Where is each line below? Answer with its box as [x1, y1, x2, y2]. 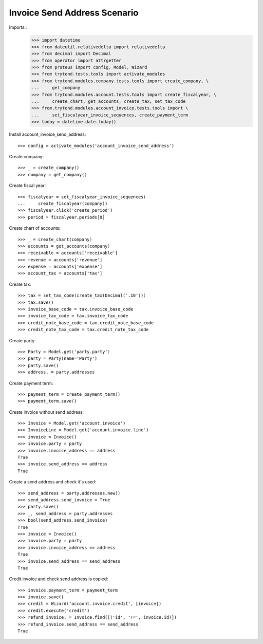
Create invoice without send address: [9, 409, 84, 415]
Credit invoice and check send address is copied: [9, 576, 108, 582]
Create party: [9, 337, 36, 343]
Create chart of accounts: [9, 225, 61, 231]
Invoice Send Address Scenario [9, 7, 139, 18]
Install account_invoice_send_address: [9, 131, 86, 137]
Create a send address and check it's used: [9, 479, 96, 485]
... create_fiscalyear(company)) [18, 201, 108, 206]
